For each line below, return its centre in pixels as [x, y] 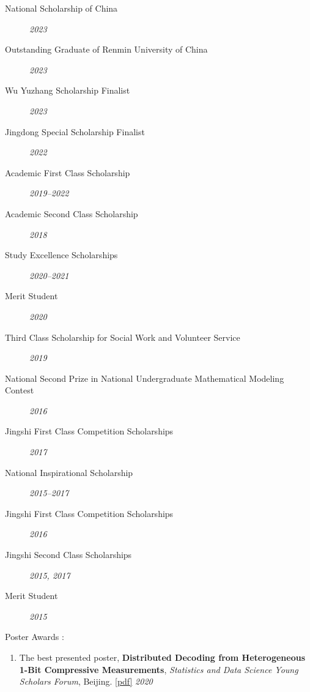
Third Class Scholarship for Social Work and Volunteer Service [123, 337]
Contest [20, 390]
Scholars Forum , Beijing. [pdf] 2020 [86, 681]
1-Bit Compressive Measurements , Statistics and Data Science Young [159, 669]
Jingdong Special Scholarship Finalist [75, 131]
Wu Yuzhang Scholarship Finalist [68, 90]
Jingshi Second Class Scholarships [68, 555]
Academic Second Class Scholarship [72, 213]
